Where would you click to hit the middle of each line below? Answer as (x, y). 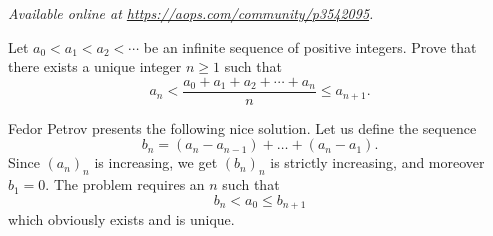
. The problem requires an (125, 184)
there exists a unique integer (95, 66)
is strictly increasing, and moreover (377, 162)
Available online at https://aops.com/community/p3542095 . (191, 13)
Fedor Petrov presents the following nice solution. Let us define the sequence (242, 127)
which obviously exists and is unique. (121, 219)
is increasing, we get (156, 162)
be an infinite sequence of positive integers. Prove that (310, 46)
